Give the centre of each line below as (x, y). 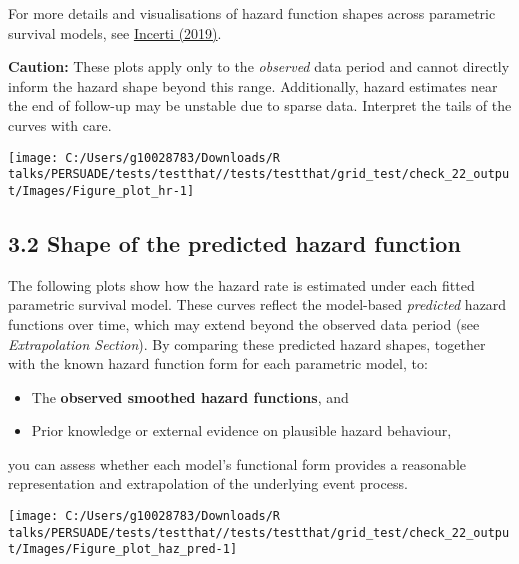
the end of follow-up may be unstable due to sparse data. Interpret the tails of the (260, 105)
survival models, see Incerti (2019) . (115, 32)
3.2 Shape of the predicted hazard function (234, 242)
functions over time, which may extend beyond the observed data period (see (244, 323)
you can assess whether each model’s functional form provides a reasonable (237, 463)
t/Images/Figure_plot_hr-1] (101, 190)
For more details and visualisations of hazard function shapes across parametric (252, 13)
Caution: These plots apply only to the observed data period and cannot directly (259, 66)
